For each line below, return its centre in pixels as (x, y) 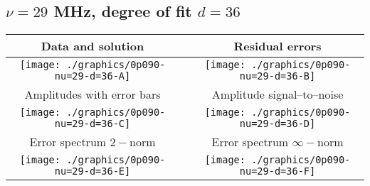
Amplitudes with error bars (92, 94)
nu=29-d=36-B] (277, 76)
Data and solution (92, 46)
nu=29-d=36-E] (92, 171)
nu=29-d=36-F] (277, 171)
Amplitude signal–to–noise (277, 94)
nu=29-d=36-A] (92, 76)
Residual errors (277, 46)
